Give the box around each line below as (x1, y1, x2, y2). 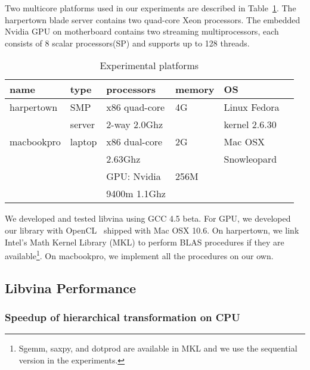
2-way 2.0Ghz (106, 117, 163, 132)
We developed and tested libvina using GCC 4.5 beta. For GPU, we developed (5, 212, 291, 225)
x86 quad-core (106, 100, 165, 114)
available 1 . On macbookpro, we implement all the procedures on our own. (5, 248, 274, 262)
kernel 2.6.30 (224, 117, 277, 132)
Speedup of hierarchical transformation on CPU (5, 310, 240, 325)
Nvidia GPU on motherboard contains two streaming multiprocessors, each (5, 25, 279, 38)
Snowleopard (224, 152, 277, 166)
